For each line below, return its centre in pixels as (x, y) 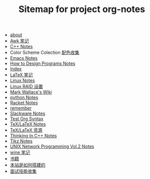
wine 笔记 (20, 152)
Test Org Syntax (27, 119)
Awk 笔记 (19, 41)
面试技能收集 (23, 171)
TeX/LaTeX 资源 (26, 130)
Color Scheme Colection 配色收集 (44, 53)
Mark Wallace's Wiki (31, 92)
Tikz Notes (21, 141)
